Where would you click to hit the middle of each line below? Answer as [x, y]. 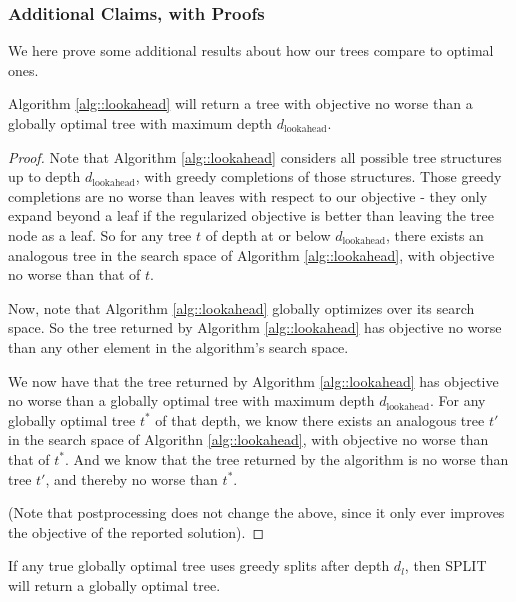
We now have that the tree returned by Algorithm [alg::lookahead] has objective [253, 380]
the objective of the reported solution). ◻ [136, 531]
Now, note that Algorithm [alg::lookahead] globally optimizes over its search [241, 307]
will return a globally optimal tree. [114, 584]
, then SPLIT [445, 565]
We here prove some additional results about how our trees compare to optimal [251, 50]
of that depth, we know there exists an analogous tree [320, 419]
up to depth [44, 176]
